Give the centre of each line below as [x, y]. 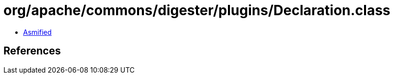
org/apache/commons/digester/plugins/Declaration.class [197, 10]
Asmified [38, 32]
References [32, 51]
